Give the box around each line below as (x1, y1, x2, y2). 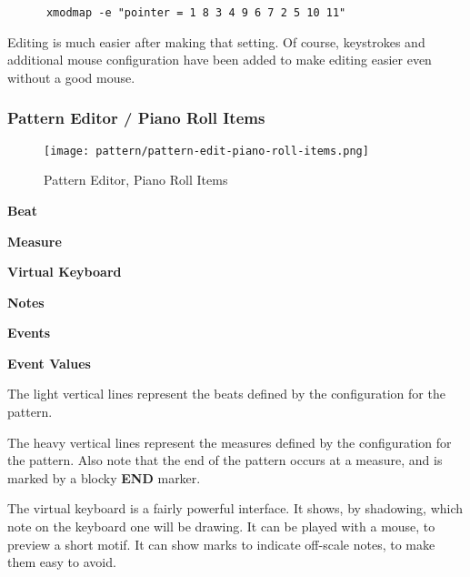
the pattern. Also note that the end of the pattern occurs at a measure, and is (7, 450, 443, 470)
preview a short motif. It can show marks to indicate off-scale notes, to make (7, 534, 435, 553)
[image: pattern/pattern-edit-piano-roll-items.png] (44, 144, 369, 157)
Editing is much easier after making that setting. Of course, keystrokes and (7, 32, 425, 51)
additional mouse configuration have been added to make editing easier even (7, 50, 432, 69)
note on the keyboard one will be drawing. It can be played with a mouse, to (7, 517, 435, 536)
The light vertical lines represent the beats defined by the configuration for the (7, 384, 445, 403)
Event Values (7, 353, 91, 372)
